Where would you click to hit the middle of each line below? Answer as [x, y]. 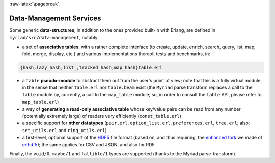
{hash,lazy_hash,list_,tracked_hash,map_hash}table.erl [91, 68]
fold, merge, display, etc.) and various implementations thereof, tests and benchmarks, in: [116, 54]
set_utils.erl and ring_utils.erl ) [64, 130]
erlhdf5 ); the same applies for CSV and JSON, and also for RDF [88, 144]
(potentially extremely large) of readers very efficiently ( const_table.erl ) [102, 116]
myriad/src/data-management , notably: [54, 38]
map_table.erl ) [40, 102]
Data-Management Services [55, 18]
